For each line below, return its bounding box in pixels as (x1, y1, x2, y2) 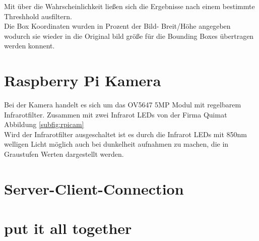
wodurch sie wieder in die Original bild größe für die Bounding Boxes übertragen (4, 30, 254, 41)
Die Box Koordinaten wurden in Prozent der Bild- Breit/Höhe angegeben (4, 21, 231, 31)
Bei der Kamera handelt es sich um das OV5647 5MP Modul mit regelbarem (4, 99, 241, 110)
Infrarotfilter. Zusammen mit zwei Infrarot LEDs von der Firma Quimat (4, 109, 227, 119)
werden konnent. (4, 40, 55, 51)
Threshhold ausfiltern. (4, 11, 72, 21)
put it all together (4, 218, 132, 238)
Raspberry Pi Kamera (4, 70, 161, 91)
